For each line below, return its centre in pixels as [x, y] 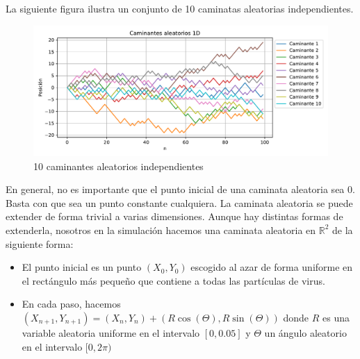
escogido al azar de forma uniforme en [272, 267]
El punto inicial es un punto [82, 267]
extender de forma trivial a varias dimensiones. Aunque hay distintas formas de [174, 216]
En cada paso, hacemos [71, 304]
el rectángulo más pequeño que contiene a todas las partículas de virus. [173, 280]
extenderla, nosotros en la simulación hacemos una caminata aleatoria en [161, 229]
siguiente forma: [40, 243]
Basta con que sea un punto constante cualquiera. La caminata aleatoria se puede [179, 202]
